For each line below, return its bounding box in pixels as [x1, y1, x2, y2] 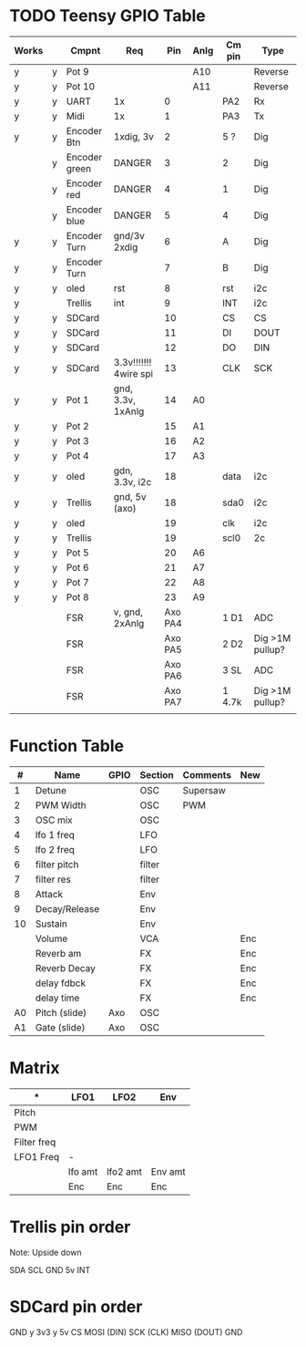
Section [139, 768, 175, 781]
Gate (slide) [35, 1021, 86, 1033]
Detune [35, 783, 66, 796]
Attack [35, 887, 64, 900]
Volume [35, 932, 68, 945]
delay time [35, 991, 80, 1004]
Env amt [150, 1165, 186, 1177]
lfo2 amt [106, 1165, 143, 1177]
